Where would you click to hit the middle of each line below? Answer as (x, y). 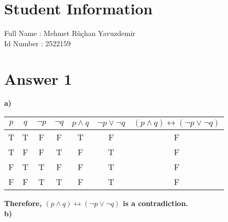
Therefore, (23, 203)
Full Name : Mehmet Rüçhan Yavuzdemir (70, 33)
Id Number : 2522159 (38, 43)
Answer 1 (38, 78)
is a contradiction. (155, 203)
